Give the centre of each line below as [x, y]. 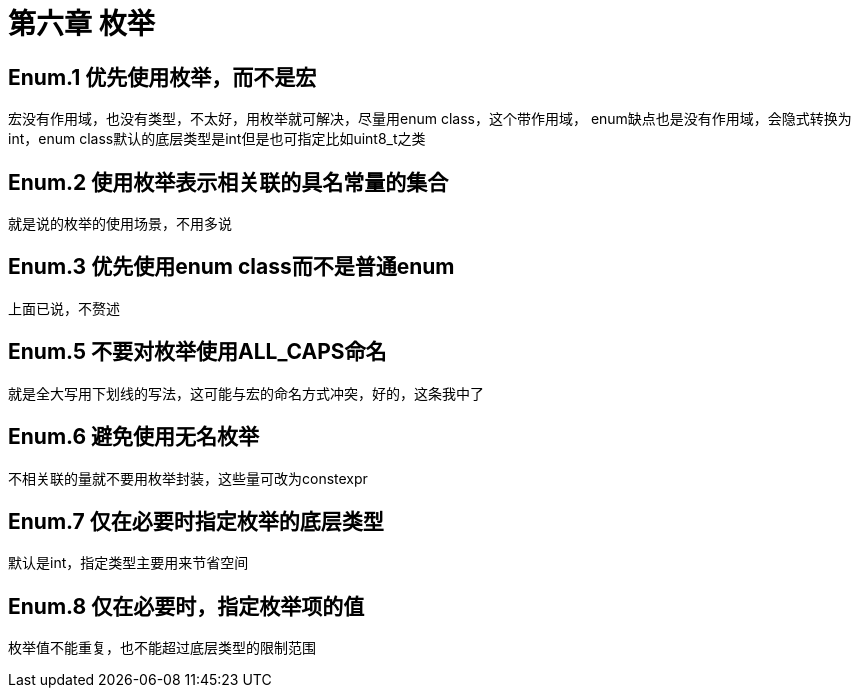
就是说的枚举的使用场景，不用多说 [120, 224]
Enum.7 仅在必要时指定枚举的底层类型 [196, 521]
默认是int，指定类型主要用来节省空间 [128, 563]
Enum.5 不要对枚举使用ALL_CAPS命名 [197, 352]
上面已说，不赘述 [64, 308]
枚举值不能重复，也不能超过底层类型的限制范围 [162, 648]
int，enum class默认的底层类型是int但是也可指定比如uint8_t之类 [217, 139]
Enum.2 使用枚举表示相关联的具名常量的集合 [228, 182]
